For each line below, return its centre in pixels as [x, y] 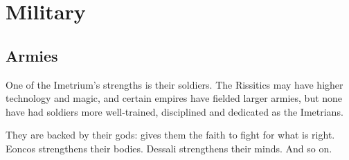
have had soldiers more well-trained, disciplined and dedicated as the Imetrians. [174, 111]
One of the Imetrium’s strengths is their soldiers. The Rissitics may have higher [174, 84]
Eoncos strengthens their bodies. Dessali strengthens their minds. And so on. [169, 148]
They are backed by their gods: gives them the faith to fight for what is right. [170, 135]
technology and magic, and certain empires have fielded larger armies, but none [174, 98]
